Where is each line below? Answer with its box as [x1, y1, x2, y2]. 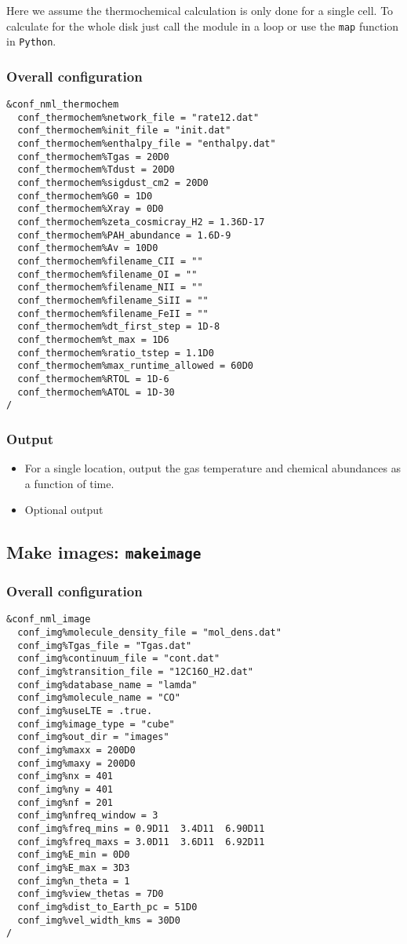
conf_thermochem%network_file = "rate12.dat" [17, 111, 260, 123]
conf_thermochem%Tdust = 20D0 [17, 164, 175, 176]
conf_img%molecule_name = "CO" [17, 692, 180, 704]
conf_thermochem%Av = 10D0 [17, 242, 158, 254]
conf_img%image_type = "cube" [17, 718, 175, 730]
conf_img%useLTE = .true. [17, 705, 153, 717]
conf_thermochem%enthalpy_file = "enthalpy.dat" [17, 138, 276, 150]
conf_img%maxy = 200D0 [17, 757, 136, 769]
